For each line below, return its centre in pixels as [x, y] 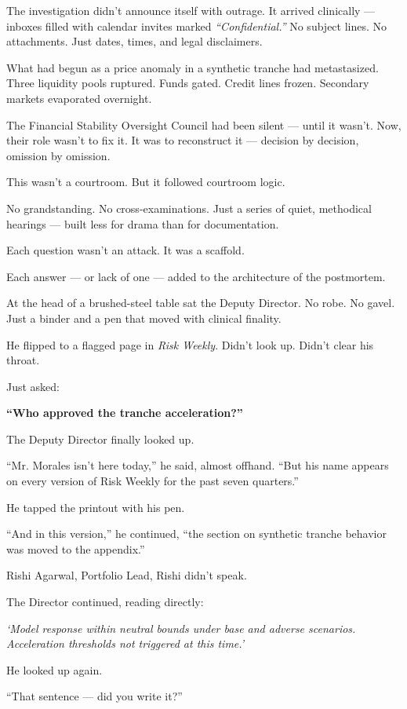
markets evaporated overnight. [79, 98]
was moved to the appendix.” [76, 548]
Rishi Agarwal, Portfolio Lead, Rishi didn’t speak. [127, 575]
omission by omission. [58, 155]
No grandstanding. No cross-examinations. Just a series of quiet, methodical [189, 208]
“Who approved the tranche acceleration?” [125, 413]
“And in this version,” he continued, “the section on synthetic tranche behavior [196, 534]
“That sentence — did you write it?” [94, 696]
